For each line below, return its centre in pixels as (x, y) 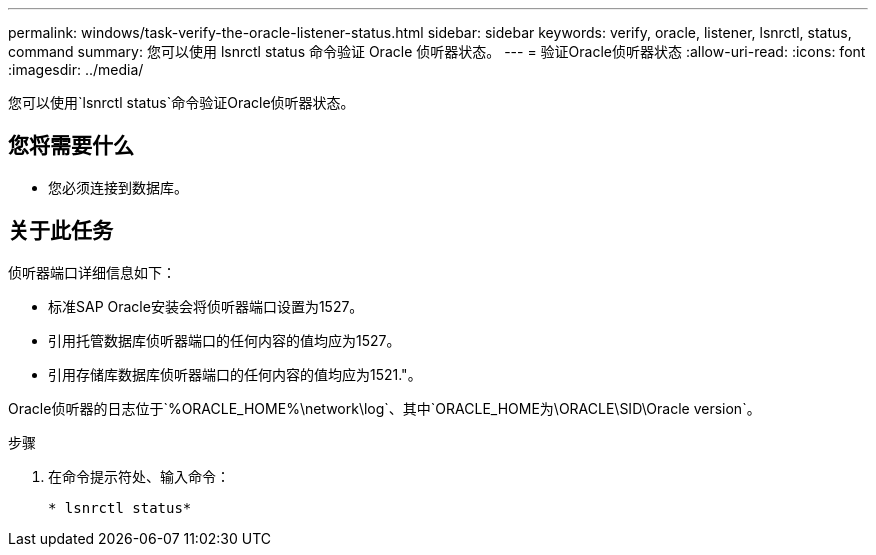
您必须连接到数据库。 (118, 187)
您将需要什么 (71, 146)
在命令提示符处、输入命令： (139, 476)
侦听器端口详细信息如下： (92, 272)
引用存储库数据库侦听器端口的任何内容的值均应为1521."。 (235, 374)
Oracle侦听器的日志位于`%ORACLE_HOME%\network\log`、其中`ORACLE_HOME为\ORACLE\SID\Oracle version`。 (384, 408)
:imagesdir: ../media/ (76, 69)
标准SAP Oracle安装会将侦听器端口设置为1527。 (206, 306)
